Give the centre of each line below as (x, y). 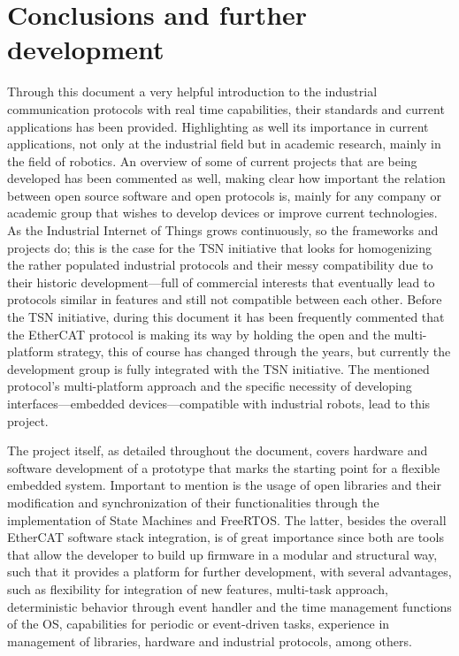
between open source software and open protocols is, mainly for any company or (224, 195)
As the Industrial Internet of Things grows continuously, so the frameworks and (223, 230)
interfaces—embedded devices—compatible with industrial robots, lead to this (219, 403)
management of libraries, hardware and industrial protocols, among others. (210, 641)
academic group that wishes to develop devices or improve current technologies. (222, 213)
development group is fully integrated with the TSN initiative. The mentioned (218, 368)
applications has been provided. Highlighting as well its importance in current (218, 126)
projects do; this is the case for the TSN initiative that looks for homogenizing (220, 247)
